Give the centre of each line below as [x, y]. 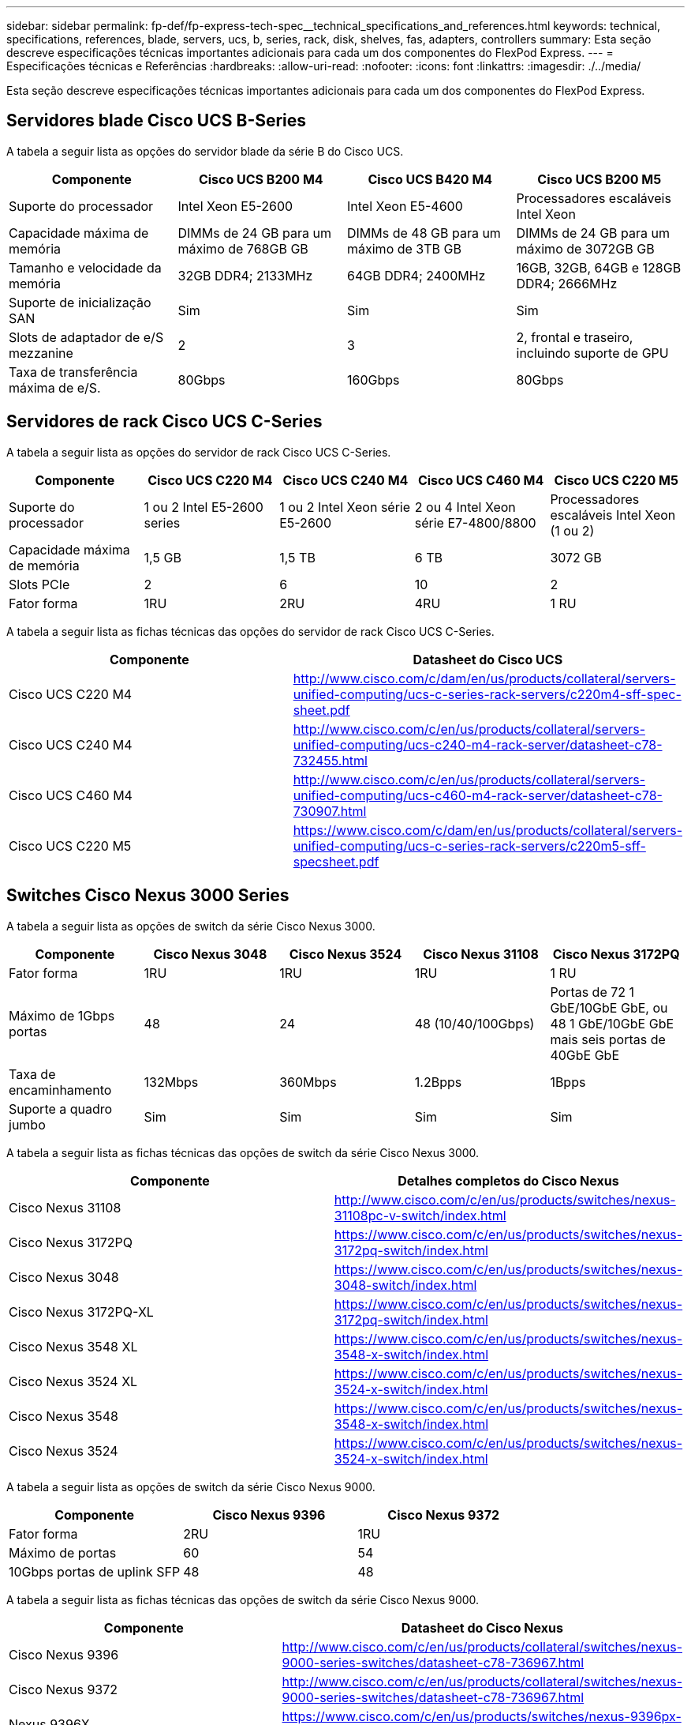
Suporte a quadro [61, 1109]
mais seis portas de [608, 1039]
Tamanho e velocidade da [85, 267]
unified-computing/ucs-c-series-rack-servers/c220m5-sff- [469, 846]
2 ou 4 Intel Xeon [465, 507]
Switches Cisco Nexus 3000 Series [148, 896]
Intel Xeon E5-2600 [235, 206]
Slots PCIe [39, 584]
